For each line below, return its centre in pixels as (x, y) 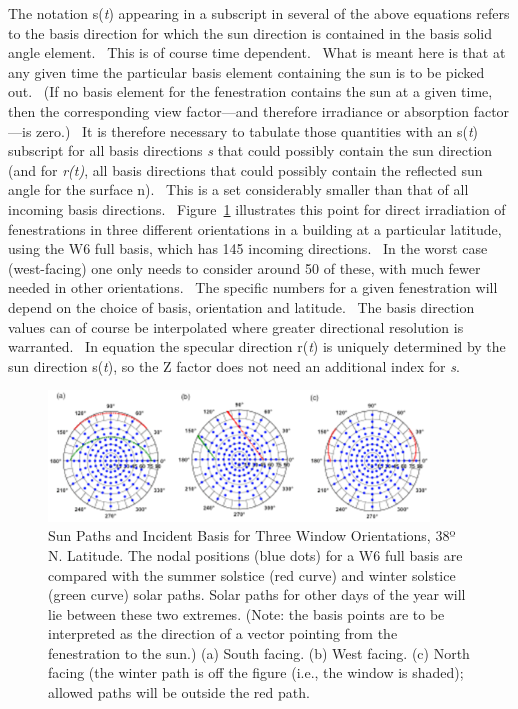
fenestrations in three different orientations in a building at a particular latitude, (255, 228)
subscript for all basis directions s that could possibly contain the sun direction (250, 150)
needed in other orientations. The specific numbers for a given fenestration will (253, 287)
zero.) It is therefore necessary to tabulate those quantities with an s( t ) (257, 130)
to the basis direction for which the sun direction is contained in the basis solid (250, 32)
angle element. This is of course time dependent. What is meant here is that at (257, 52)
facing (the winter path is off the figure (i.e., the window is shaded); (256, 672)
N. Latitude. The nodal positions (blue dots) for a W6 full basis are (255, 554)
